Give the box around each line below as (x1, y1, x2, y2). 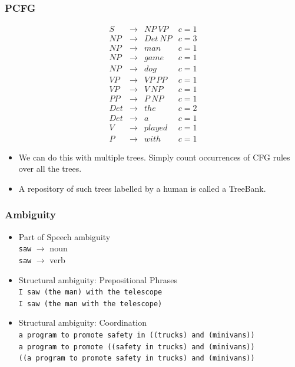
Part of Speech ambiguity (18, 230, 111, 243)
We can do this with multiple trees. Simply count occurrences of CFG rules (18, 150, 290, 163)
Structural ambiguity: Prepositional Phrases (18, 273, 177, 286)
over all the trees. (18, 162, 82, 175)
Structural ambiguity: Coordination (18, 316, 147, 329)
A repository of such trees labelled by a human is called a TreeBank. (18, 182, 266, 194)
